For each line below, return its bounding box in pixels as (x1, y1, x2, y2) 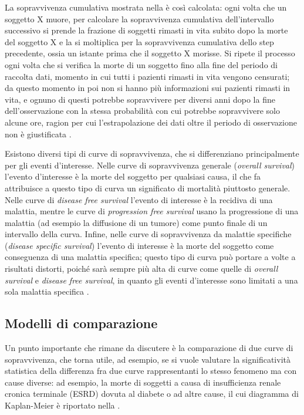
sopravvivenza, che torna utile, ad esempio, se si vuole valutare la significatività (5, 353, 291, 365)
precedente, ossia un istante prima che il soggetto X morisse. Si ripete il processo (5, 47, 295, 59)
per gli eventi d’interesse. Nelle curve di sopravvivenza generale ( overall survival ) (5, 158, 295, 171)
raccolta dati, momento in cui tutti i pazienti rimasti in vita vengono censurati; (5, 70, 290, 82)
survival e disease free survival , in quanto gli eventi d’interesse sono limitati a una (5, 274, 298, 286)
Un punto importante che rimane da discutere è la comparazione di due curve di (5, 342, 293, 354)
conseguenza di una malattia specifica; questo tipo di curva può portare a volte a (5, 251, 296, 263)
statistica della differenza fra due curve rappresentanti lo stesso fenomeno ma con (5, 365, 297, 377)
